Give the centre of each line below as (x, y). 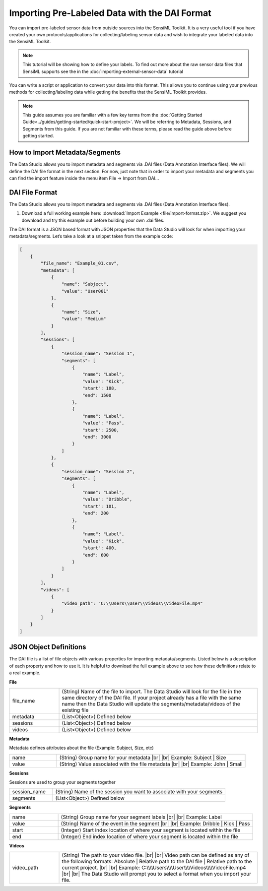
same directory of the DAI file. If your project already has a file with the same (152, 698)
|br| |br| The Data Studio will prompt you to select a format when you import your (157, 874)
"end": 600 (96, 555)
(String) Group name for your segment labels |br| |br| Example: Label (141, 817)
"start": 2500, (100, 430)
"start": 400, (99, 548)
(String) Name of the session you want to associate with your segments (139, 792)
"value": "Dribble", (107, 499)
